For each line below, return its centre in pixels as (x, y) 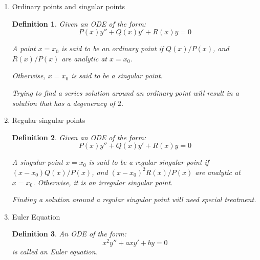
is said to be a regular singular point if (149, 162)
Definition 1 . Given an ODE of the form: (79, 23)
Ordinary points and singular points (68, 6)
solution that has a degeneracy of (63, 103)
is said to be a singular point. (117, 75)
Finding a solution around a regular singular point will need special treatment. (134, 199)
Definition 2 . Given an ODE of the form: (79, 137)
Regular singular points (49, 120)
